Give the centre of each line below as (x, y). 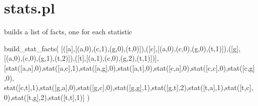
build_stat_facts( (31, 48)
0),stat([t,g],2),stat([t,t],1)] (44, 97)
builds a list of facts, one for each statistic (68, 32)
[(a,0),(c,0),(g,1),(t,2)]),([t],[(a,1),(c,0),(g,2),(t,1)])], (81, 58)
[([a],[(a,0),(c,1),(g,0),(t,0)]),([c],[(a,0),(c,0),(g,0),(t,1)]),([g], (151, 48)
